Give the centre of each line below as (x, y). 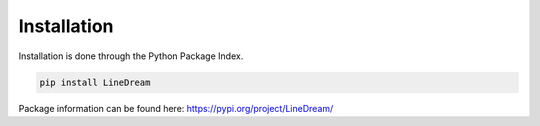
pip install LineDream (95, 82)
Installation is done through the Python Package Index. (131, 56)
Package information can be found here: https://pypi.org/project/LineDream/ (176, 108)
